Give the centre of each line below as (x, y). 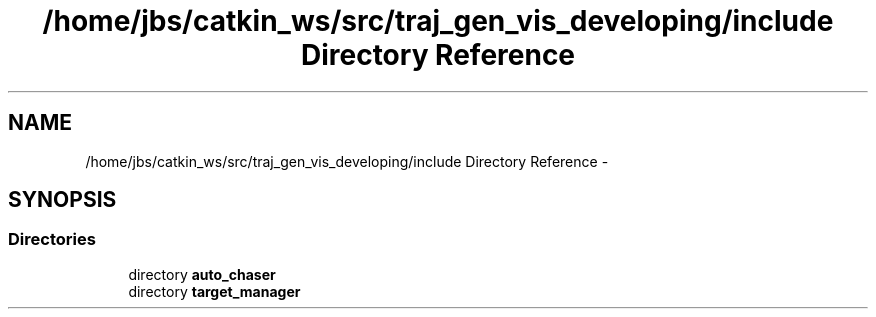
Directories (52, 239)
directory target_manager (214, 291)
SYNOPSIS (62, 200)
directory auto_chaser (202, 274)
